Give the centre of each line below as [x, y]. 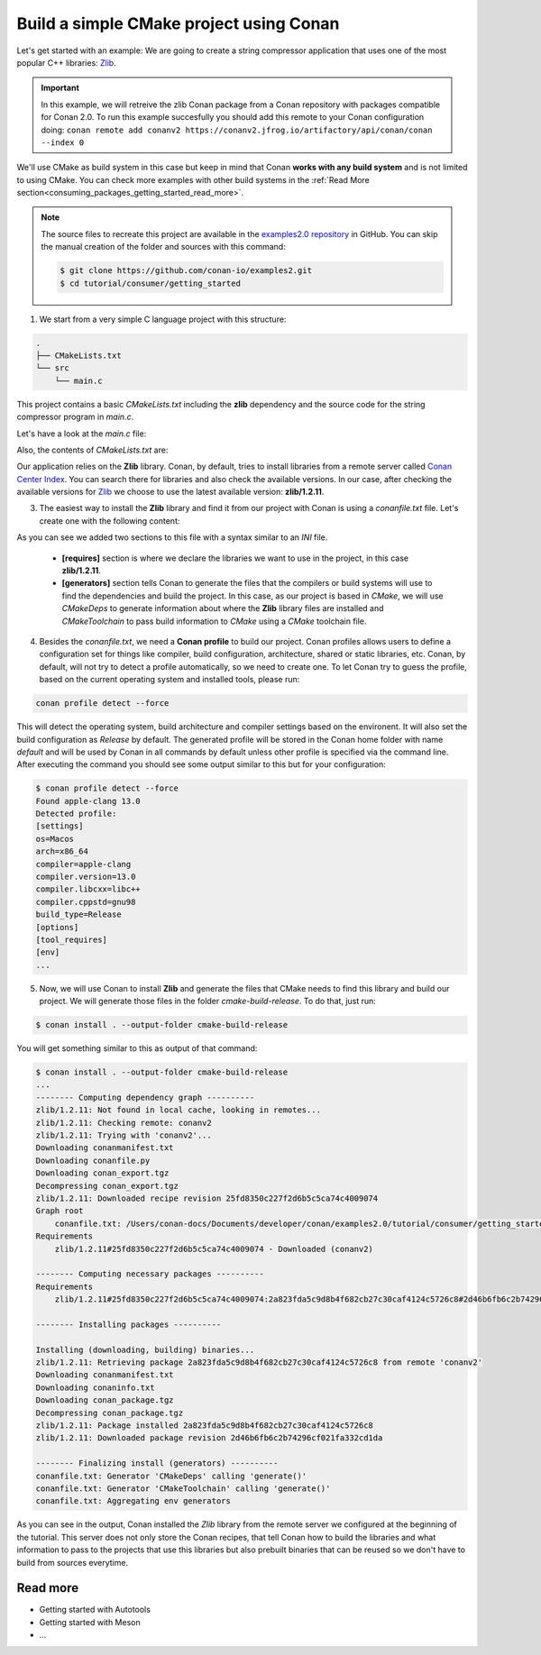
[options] [57, 927]
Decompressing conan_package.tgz [110, 1413]
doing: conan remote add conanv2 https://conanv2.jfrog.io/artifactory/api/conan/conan [237, 130]
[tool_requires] [72, 939]
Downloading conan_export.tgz [102, 1173]
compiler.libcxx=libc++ [88, 889]
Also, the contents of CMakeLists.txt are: [92, 450]
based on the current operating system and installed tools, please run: [170, 680]
